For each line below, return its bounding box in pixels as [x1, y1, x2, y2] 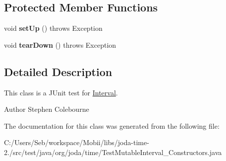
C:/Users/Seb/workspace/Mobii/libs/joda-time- [4, 137, 149, 148]
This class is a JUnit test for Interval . [4, 87, 118, 97]
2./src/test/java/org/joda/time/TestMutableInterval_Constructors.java [4, 147, 222, 157]
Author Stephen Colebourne [4, 104, 89, 114]
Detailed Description [4, 64, 113, 79]
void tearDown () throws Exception [4, 39, 116, 50]
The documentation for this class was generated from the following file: [4, 120, 220, 131]
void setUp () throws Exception [4, 23, 103, 33]
